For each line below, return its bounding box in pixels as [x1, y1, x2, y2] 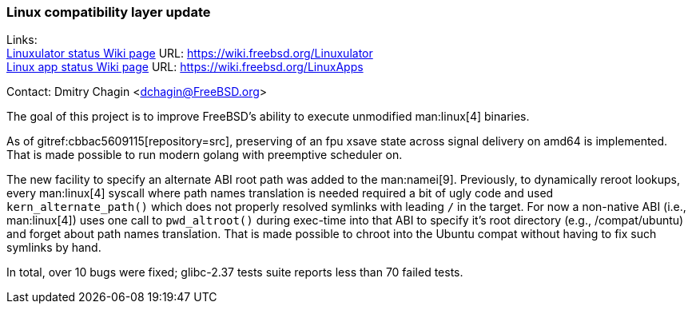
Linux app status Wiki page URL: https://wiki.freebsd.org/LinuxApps [6, 60, 364, 74]
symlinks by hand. [6, 240, 101, 255]
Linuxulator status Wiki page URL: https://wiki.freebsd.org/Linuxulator [6, 46, 373, 61]
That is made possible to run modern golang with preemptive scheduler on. [6, 148, 403, 162]
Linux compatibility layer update [6, 4, 211, 20]
